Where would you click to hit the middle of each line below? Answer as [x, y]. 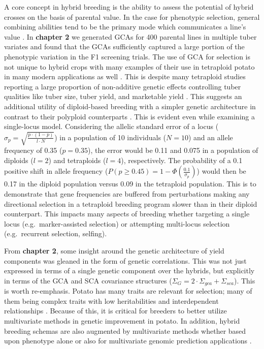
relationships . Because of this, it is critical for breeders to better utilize [115, 311]
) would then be [221, 171]
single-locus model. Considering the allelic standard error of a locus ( [111, 126]
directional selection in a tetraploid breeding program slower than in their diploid [131, 203]
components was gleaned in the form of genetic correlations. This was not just [125, 260]
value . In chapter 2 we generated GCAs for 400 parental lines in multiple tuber [130, 36]
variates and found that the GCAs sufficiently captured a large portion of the [124, 46]
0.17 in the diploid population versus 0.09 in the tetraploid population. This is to [130, 184]
